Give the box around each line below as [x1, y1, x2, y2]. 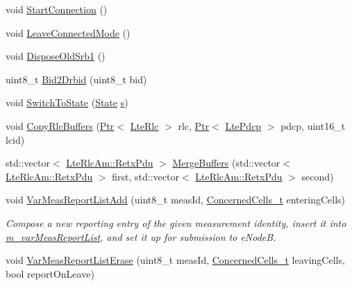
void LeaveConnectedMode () [6, 25, 131, 40]
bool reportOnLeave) [6, 266, 94, 280]
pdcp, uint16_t [280, 118, 346, 133]
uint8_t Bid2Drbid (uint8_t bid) [6, 71, 147, 86]
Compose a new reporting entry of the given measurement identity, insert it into [6, 215, 346, 230]
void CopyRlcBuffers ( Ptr [6, 118, 115, 133]
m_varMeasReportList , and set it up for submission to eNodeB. [6, 229, 276, 244]
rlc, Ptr [178, 118, 210, 133]
